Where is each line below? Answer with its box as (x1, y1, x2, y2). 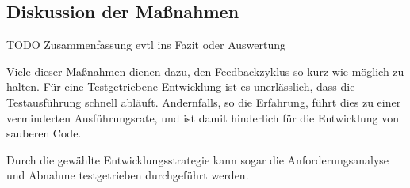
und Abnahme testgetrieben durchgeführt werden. (6, 167, 249, 183)
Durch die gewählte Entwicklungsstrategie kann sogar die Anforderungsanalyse (6, 151, 389, 167)
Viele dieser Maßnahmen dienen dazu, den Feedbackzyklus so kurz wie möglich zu (6, 62, 404, 79)
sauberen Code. (6, 125, 82, 141)
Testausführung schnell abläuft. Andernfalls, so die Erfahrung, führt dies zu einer (6, 93, 401, 110)
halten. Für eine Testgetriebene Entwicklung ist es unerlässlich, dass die (6, 78, 355, 95)
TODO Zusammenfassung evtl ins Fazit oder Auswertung (6, 36, 286, 53)
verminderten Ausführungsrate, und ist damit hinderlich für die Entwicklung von (6, 109, 400, 126)
